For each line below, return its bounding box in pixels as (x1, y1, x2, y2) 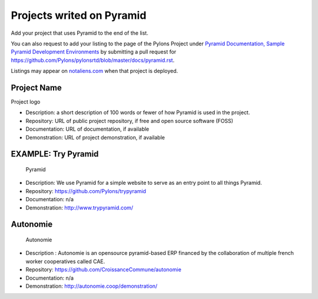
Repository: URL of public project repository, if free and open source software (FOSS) (25, 117, 234, 124)
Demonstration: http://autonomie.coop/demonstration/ (25, 283, 158, 290)
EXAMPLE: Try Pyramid (11, 149, 99, 159)
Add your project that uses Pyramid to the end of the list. (11, 29, 148, 36)
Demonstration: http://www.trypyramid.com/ (25, 204, 134, 211)
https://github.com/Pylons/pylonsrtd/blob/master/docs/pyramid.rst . (11, 57, 175, 64)
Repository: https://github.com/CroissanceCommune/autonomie (25, 266, 182, 273)
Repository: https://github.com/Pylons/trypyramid (25, 187, 147, 194)
